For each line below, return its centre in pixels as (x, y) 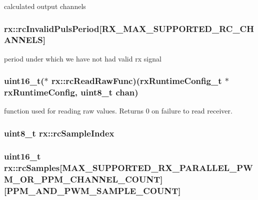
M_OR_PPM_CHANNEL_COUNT (82, 179)
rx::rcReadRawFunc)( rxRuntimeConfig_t (137, 81)
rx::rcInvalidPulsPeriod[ (53, 28)
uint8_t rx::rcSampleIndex (59, 133)
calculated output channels (45, 6)
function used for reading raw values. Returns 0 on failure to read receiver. (118, 111)
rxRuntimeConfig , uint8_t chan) (71, 92)
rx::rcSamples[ (33, 167)
